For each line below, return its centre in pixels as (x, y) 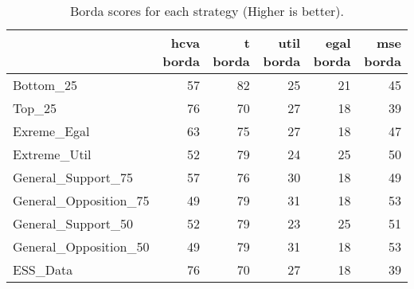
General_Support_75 (73, 177)
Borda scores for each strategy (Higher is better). (207, 11)
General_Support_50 (73, 223)
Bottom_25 (45, 85)
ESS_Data (43, 269)
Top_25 (35, 108)
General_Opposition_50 (81, 246)
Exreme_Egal (51, 131)
